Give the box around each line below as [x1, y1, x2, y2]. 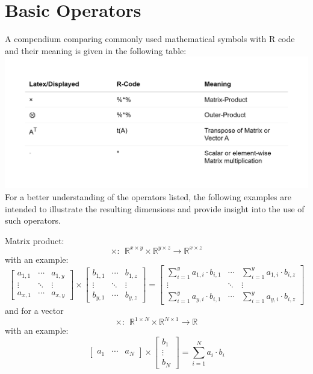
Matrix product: [5, 234, 64, 247]
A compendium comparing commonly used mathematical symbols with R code [5, 32, 295, 45]
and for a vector [5, 304, 64, 317]
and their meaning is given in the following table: [5, 44, 187, 57]
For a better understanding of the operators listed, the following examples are [5, 190, 291, 203]
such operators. [5, 214, 61, 227]
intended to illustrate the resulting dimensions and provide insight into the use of [5, 202, 305, 215]
